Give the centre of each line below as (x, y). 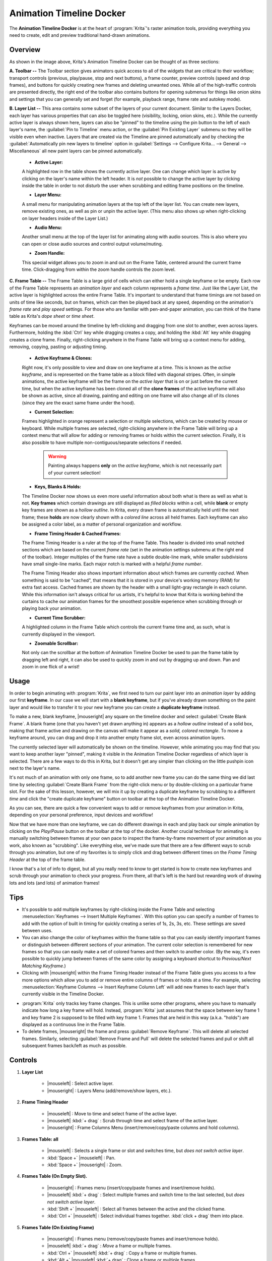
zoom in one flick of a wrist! (51, 667)
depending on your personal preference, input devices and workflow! (81, 815)
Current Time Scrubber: (60, 617)
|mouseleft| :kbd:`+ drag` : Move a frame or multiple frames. (109, 1246)
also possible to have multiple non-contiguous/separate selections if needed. (102, 442)
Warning (57, 456)
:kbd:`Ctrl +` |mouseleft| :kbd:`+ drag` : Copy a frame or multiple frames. (122, 1253)
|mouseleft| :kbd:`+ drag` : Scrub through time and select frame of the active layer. (133, 1121)
